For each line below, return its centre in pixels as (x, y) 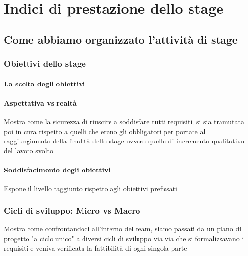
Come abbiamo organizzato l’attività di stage (121, 39)
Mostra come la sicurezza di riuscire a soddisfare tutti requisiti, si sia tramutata (124, 121)
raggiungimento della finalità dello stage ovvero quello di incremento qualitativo (124, 141)
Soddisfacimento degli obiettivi (57, 169)
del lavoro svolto (29, 150)
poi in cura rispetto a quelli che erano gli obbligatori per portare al (105, 131)
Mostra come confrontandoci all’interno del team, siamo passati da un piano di (123, 228)
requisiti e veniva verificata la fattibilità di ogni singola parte (96, 248)
